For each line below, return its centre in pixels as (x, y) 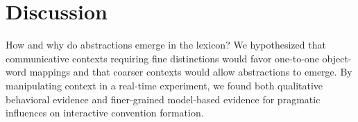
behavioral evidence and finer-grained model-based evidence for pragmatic (163, 99)
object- (337, 58)
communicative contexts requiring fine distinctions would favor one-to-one (162, 58)
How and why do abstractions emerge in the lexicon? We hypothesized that (166, 45)
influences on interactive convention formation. (105, 113)
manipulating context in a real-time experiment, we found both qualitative (164, 85)
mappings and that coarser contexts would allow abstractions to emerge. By (191, 72)
